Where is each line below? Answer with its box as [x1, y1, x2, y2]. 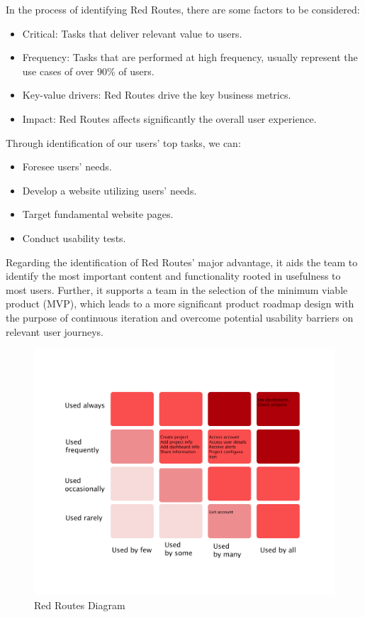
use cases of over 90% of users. [22, 63, 155, 78]
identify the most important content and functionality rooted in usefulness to [6, 268, 341, 283]
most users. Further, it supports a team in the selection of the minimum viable [6, 282, 348, 297]
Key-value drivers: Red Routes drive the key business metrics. [22, 87, 291, 102]
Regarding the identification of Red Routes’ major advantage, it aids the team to [6, 254, 358, 269]
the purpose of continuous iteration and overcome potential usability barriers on [6, 310, 354, 324]
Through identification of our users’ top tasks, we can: [6, 135, 241, 150]
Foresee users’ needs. [22, 159, 112, 174]
